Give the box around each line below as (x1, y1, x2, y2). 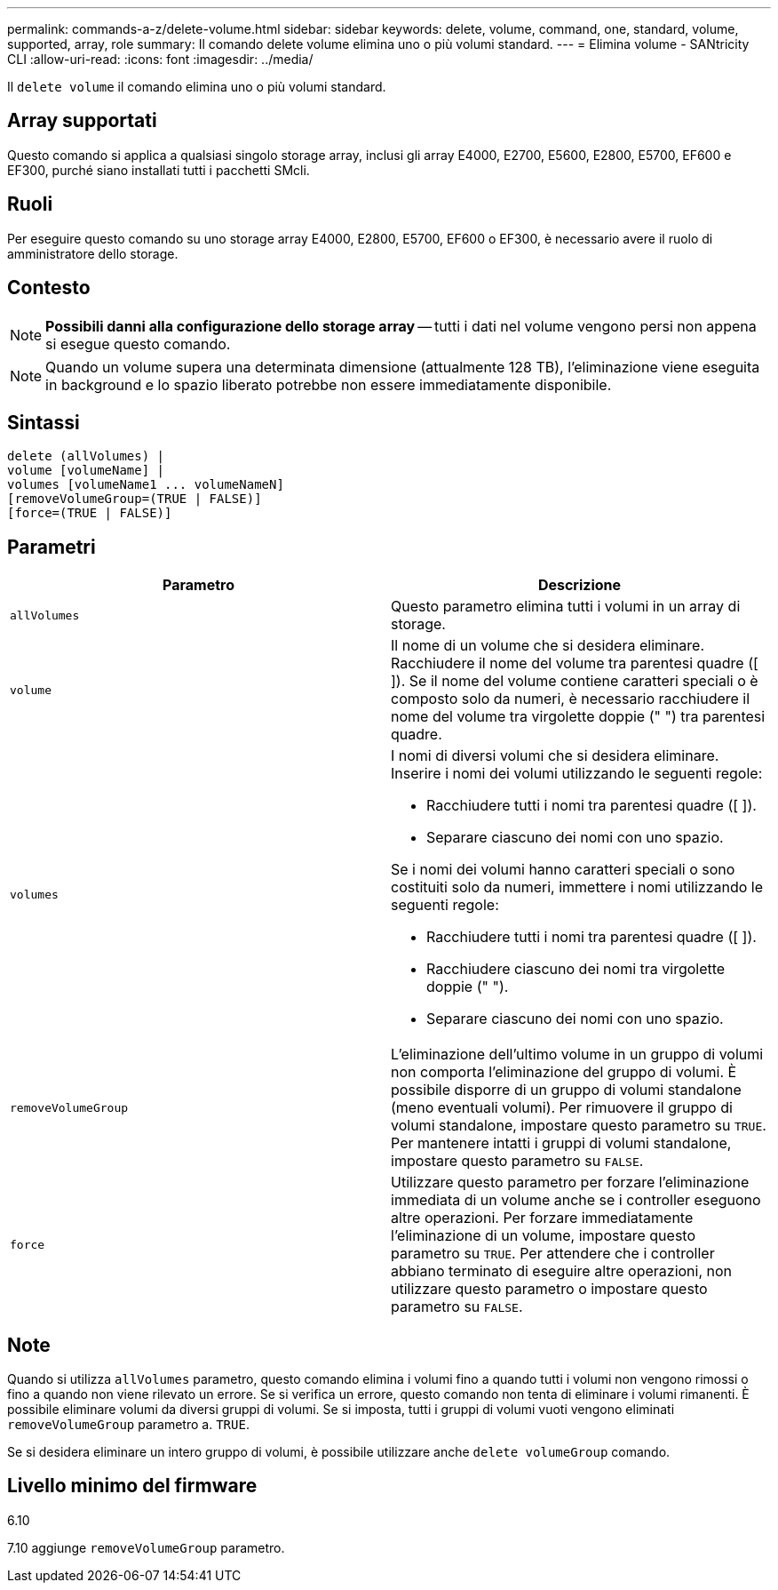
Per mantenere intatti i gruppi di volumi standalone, (391, 1134, 732, 1153)
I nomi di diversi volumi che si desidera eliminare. (391, 747, 719, 765)
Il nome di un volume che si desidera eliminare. (391, 636, 705, 655)
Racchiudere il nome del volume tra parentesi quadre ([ (391, 654, 758, 673)
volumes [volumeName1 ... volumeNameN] (7, 477, 284, 492)
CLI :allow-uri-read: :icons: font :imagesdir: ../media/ (7, 52, 314, 67)
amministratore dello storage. (7, 245, 179, 261)
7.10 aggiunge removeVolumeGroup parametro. (7, 1539, 285, 1555)
